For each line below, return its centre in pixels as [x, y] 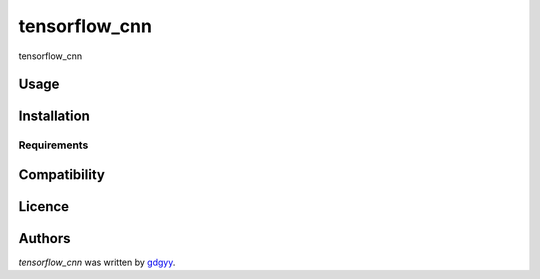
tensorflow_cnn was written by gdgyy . [97, 262]
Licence [44, 206]
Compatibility [61, 174]
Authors [44, 238]
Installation [54, 116]
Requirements [53, 145]
